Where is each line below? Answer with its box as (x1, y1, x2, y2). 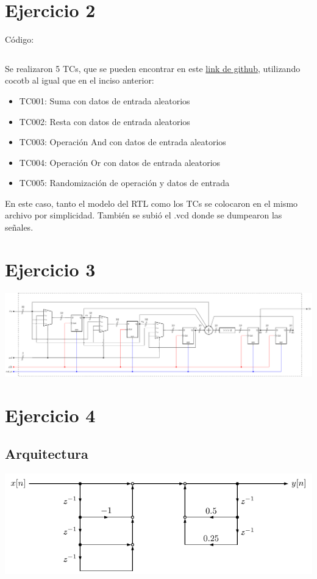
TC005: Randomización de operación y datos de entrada (19, 176, 230, 189)
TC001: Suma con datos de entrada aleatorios (19, 94, 190, 107)
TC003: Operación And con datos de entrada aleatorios (19, 135, 226, 148)
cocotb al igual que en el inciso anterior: (5, 74, 154, 87)
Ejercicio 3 (5, 256, 96, 281)
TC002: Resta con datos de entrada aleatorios (19, 115, 190, 128)
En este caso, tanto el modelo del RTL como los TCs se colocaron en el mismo (5, 196, 298, 209)
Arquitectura (5, 444, 88, 463)
